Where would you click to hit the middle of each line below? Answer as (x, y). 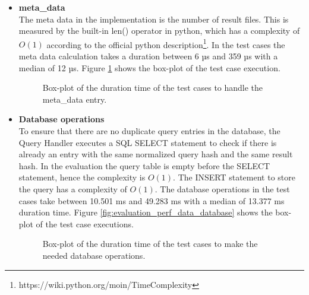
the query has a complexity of (73, 188)
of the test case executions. (85, 223)
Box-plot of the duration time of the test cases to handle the (153, 88)
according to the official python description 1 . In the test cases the (166, 43)
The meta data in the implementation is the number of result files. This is (154, 19)
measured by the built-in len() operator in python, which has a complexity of (159, 31)
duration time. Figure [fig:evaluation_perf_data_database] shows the (146, 212)
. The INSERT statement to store (234, 177)
